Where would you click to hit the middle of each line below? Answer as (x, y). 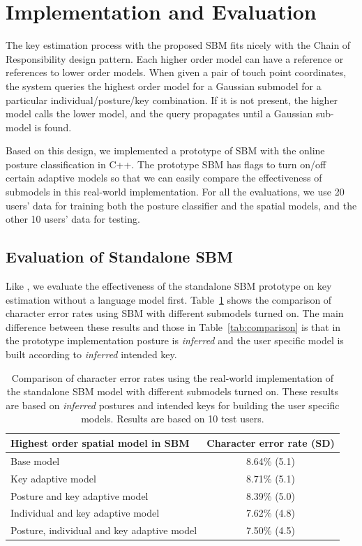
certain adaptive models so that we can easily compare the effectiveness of (164, 178)
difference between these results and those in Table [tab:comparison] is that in (173, 326)
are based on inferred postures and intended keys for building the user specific (173, 405)
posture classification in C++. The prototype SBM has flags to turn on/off (166, 164)
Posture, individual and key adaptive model (104, 530)
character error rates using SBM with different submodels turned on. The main (175, 313)
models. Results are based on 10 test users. (173, 419)
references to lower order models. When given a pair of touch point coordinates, (176, 72)
